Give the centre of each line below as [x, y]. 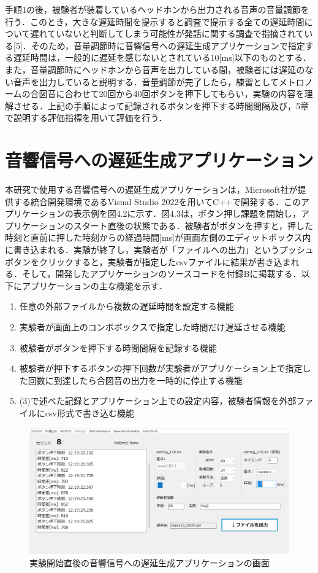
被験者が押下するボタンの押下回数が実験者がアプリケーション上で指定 [161, 368]
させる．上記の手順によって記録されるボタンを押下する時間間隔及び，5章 [161, 105]
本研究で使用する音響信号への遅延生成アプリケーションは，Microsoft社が [151, 189]
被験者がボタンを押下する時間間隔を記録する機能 [118, 347]
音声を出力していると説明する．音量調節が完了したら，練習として [146, 81]
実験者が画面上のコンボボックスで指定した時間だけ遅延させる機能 [152, 327]
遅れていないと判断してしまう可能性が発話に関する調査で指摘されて [167, 33]
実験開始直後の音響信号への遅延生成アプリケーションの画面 [150, 562]
